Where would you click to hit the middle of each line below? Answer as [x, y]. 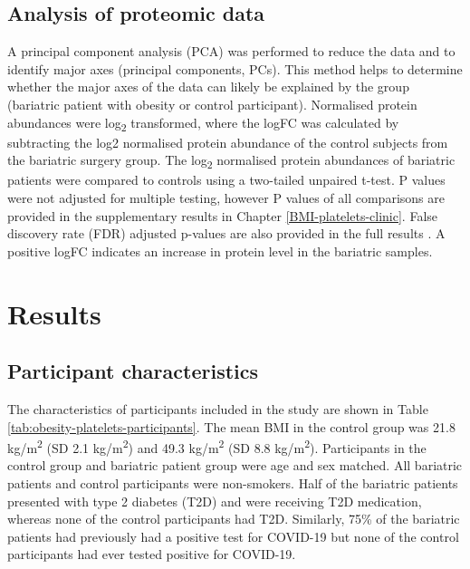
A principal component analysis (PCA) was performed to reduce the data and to [231, 51]
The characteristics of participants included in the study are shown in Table [218, 408]
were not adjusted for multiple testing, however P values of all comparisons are [226, 198]
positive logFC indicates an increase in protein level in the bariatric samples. [220, 251]
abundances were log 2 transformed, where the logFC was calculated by [203, 123]
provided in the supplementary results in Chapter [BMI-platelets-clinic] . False [223, 215]
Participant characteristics [133, 371]
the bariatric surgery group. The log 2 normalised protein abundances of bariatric [231, 161]
